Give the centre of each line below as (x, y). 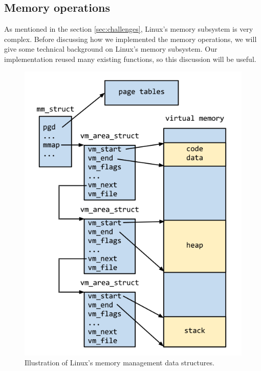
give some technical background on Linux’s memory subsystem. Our (111, 49)
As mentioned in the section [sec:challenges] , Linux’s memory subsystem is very (129, 29)
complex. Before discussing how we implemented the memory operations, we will (130, 39)
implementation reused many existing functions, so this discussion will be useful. (130, 59)
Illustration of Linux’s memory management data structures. (119, 363)
